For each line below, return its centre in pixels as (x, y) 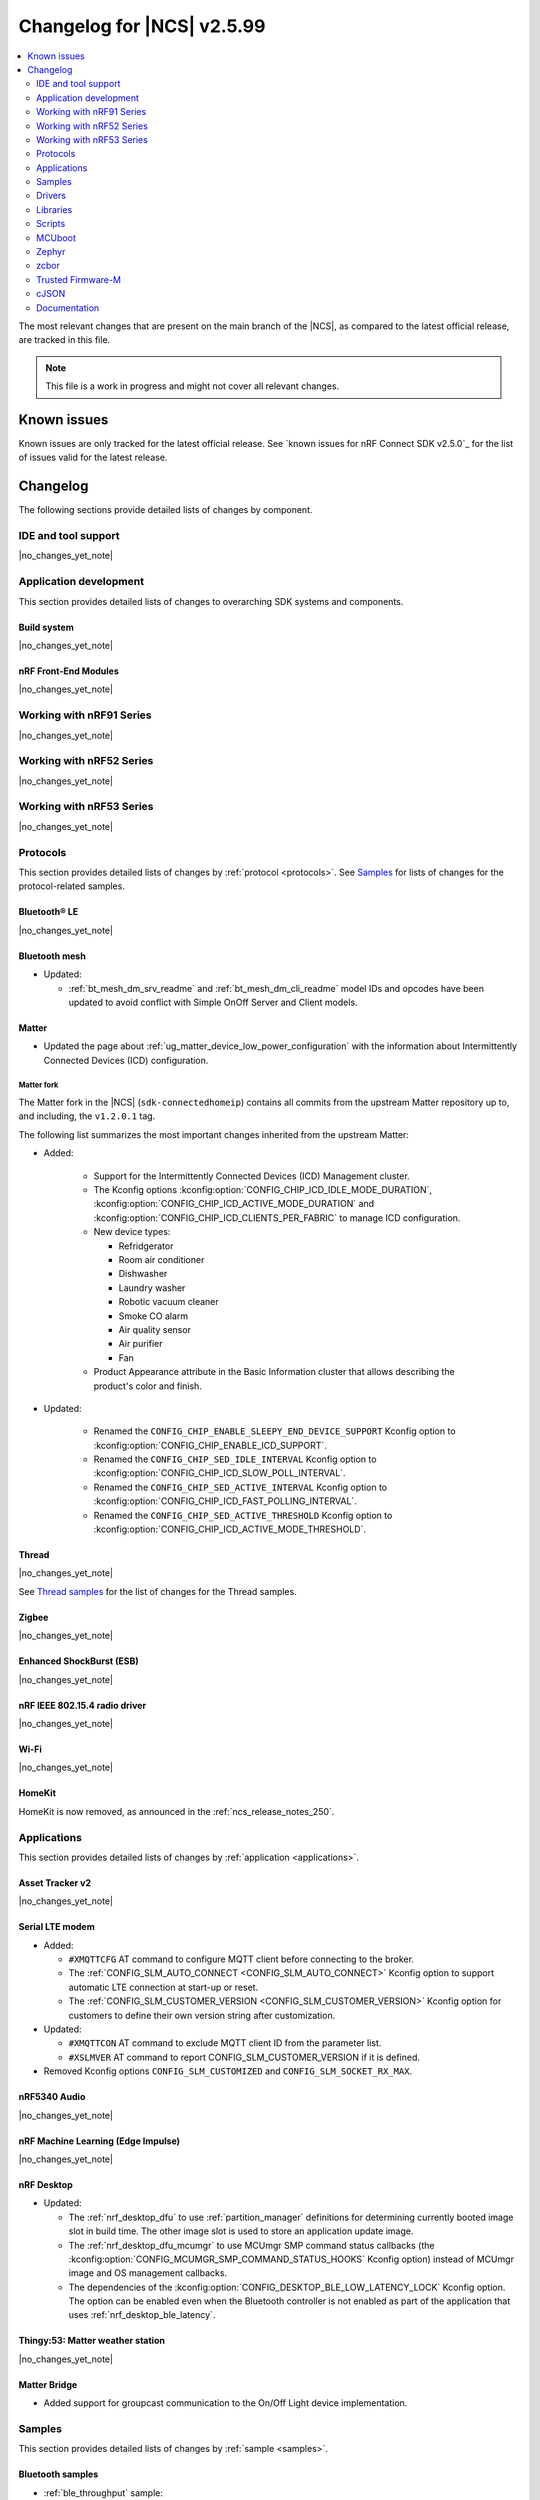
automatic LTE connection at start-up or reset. (163, 1987)
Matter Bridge (48, 2384)
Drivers (51, 196)
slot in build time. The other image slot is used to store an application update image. (241, 2231)
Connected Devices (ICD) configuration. (126, 1060)
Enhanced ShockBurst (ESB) (78, 1661)
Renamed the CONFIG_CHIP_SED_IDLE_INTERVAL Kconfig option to (235, 1459)
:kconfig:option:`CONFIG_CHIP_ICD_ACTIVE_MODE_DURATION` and (234, 1204)
